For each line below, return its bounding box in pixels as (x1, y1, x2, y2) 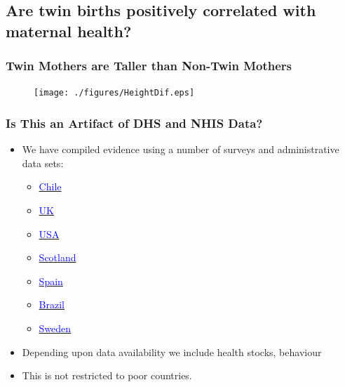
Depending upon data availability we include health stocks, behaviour (22, 344, 322, 359)
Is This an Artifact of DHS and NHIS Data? (6, 114, 263, 131)
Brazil (39, 297, 65, 312)
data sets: (22, 155, 64, 170)
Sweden (39, 321, 72, 336)
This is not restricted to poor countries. (22, 368, 192, 383)
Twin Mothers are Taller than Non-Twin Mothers (6, 57, 292, 74)
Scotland (39, 250, 76, 265)
